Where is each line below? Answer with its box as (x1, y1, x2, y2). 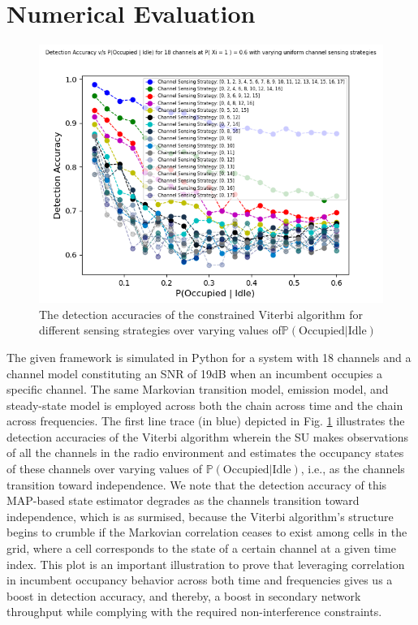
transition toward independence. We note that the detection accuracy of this (6, 476, 387, 493)
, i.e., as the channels (300, 460, 405, 477)
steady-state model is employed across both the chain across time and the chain (6, 396, 403, 413)
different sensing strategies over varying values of (39, 321, 282, 338)
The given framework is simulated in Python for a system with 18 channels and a (6, 348, 412, 365)
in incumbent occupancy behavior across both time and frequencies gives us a (6, 571, 393, 588)
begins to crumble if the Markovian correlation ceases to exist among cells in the (6, 524, 407, 541)
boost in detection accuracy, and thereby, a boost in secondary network (6, 587, 361, 604)
